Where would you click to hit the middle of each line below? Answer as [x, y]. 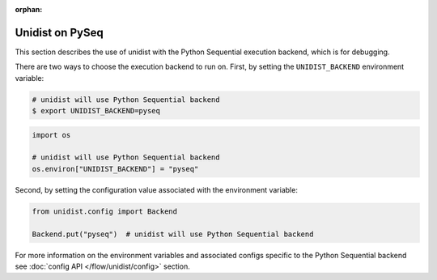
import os [51, 135]
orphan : [29, 9]
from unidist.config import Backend [105, 211]
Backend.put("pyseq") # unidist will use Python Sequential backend [173, 234]
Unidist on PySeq [59, 32]
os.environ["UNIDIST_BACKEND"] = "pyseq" [115, 169]
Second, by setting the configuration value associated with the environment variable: [157, 189]
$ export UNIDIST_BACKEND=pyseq [96, 111]
